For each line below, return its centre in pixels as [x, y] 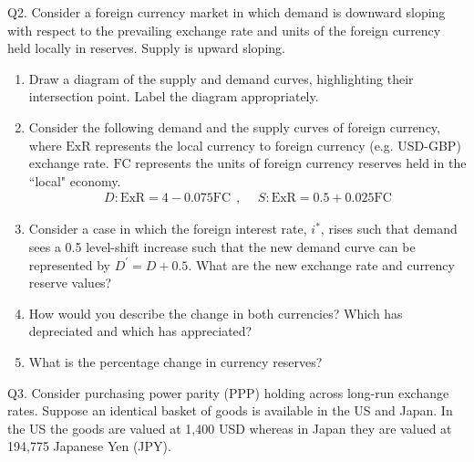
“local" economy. [75, 180]
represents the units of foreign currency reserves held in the [301, 163]
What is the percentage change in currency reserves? [175, 361]
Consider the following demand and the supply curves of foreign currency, [234, 126]
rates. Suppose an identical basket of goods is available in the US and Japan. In [230, 410]
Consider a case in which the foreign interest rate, [168, 229]
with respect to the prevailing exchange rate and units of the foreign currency [224, 30]
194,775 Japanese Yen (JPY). [89, 446]
